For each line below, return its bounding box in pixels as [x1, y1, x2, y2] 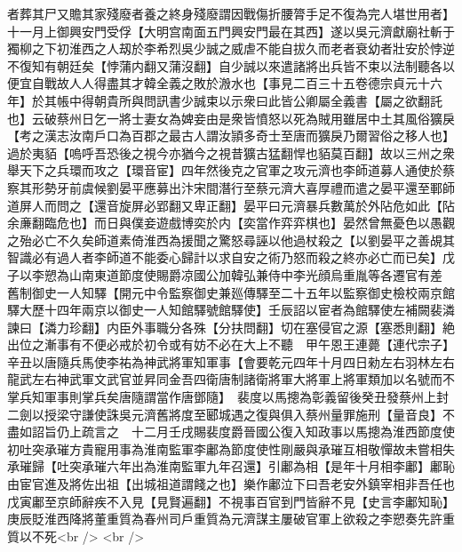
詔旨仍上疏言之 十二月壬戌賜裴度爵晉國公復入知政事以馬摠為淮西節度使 [31, 422, 455, 441]
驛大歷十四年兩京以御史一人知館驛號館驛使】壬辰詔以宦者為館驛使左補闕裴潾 [7, 300, 455, 319]
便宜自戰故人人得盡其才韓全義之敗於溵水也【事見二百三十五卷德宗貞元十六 [7, 74, 442, 92]
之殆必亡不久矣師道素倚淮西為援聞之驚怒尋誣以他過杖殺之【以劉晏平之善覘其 [7, 230, 455, 249]
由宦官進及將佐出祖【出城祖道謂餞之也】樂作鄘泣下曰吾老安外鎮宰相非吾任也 [7, 475, 455, 493]
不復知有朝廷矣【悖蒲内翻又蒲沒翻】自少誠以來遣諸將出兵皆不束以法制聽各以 [7, 56, 455, 75]
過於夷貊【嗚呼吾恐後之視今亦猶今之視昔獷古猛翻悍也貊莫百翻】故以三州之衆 [7, 143, 455, 162]
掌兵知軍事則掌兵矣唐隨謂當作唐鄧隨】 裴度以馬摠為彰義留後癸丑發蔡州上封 [7, 388, 449, 406]
